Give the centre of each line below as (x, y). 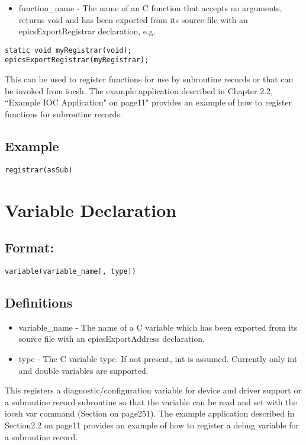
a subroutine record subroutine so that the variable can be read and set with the (151, 401)
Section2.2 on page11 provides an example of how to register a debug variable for (152, 425)
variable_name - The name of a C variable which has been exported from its (158, 327)
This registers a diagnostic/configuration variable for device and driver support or (153, 390)
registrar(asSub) (39, 170)
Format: (30, 247)
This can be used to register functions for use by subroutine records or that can (149, 79)
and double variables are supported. (83, 370)
